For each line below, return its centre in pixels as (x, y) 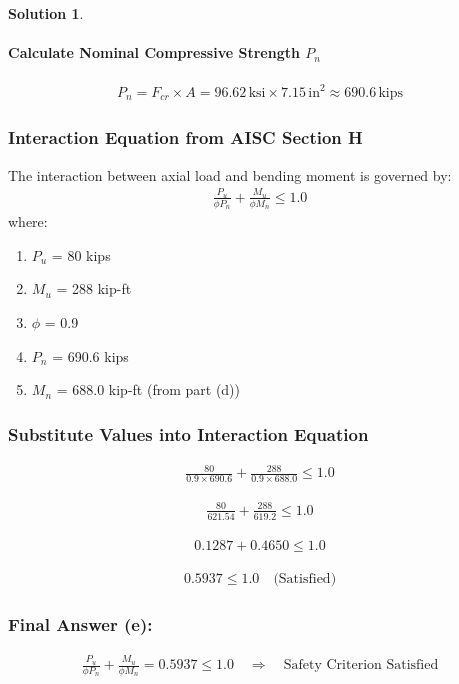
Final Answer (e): (80, 624)
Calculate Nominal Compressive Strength (154, 52)
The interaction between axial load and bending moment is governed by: (230, 174)
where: (28, 221)
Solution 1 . (46, 13)
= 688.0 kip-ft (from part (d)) (148, 389)
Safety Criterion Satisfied (361, 665)
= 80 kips (81, 254)
